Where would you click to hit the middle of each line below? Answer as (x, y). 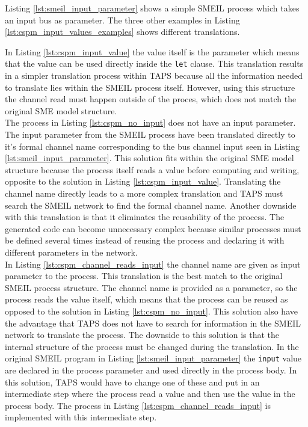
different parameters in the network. (71, 252)
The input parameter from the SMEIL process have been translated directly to (150, 134)
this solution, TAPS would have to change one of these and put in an (132, 382)
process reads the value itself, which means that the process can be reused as (146, 299)
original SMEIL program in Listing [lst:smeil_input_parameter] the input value (153, 358)
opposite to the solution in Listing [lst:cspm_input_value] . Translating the (143, 181)
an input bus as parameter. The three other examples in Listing (122, 20)
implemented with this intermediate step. (81, 417)
